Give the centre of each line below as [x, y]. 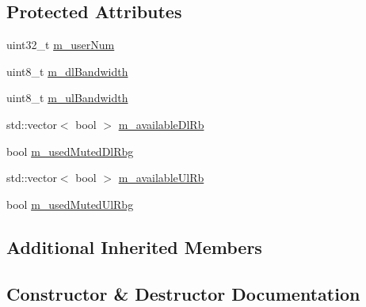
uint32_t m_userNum [61, 45]
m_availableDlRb [161, 124]
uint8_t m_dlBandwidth [67, 71]
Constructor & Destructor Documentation [183, 293]
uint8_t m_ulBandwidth [67, 98]
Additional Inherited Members [134, 246]
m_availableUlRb [161, 178]
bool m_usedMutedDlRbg [70, 151]
